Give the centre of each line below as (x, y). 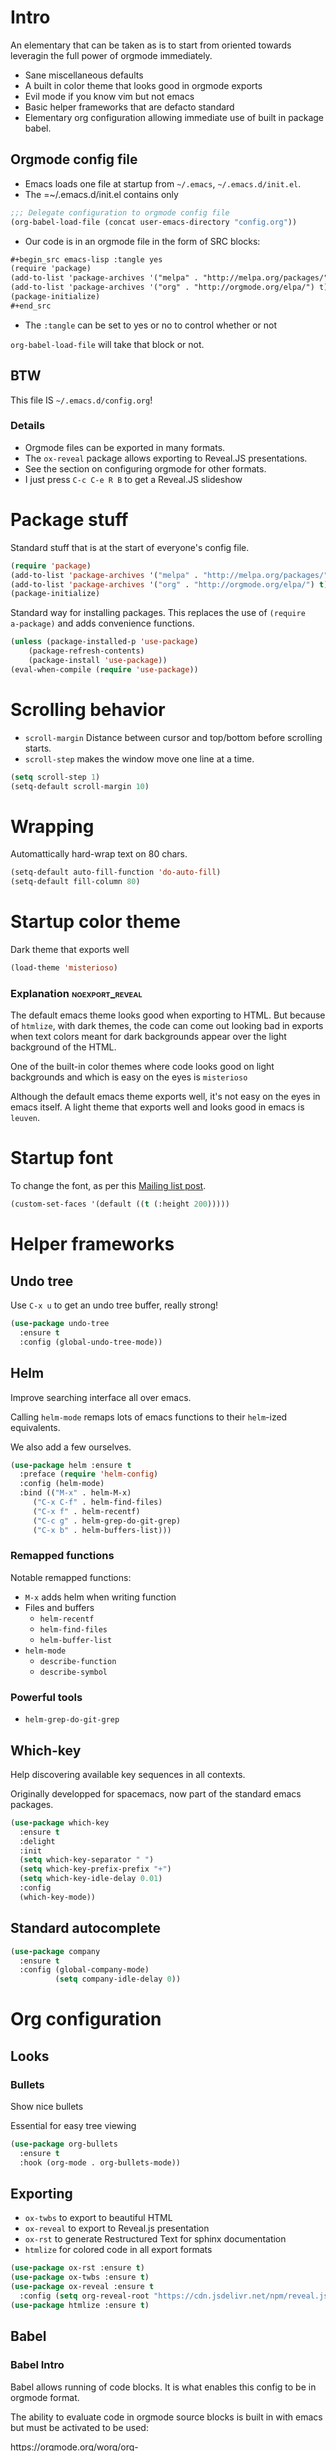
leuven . (25, 1118)
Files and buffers (59, 1607)
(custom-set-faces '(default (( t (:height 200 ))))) (120, 1204)
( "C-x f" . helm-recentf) (86, 1511)
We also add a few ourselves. (71, 1447)
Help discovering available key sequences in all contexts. (128, 1774)
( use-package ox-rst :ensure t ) (77, 2268)
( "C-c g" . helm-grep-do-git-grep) (107, 1521)
